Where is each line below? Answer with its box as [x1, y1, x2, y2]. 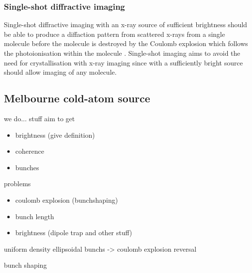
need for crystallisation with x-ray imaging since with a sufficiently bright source [4, 57, 243, 67]
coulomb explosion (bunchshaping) [15, 194, 118, 205]
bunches [15, 162, 39, 172]
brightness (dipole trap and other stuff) [15, 227, 132, 238]
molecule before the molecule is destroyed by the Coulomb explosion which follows [4, 38, 248, 48]
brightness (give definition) [15, 129, 95, 140]
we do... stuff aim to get [4, 113, 75, 123]
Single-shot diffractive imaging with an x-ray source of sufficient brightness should [4, 19, 247, 30]
